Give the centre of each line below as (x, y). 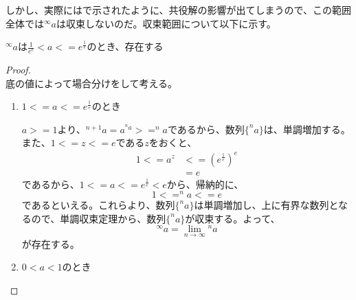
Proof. (18, 70)
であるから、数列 (206, 129)
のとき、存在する (125, 46)
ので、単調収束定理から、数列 (99, 218)
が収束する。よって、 (233, 218)
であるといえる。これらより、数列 (98, 205)
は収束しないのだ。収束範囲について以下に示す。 (166, 23)
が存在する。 (51, 243)
